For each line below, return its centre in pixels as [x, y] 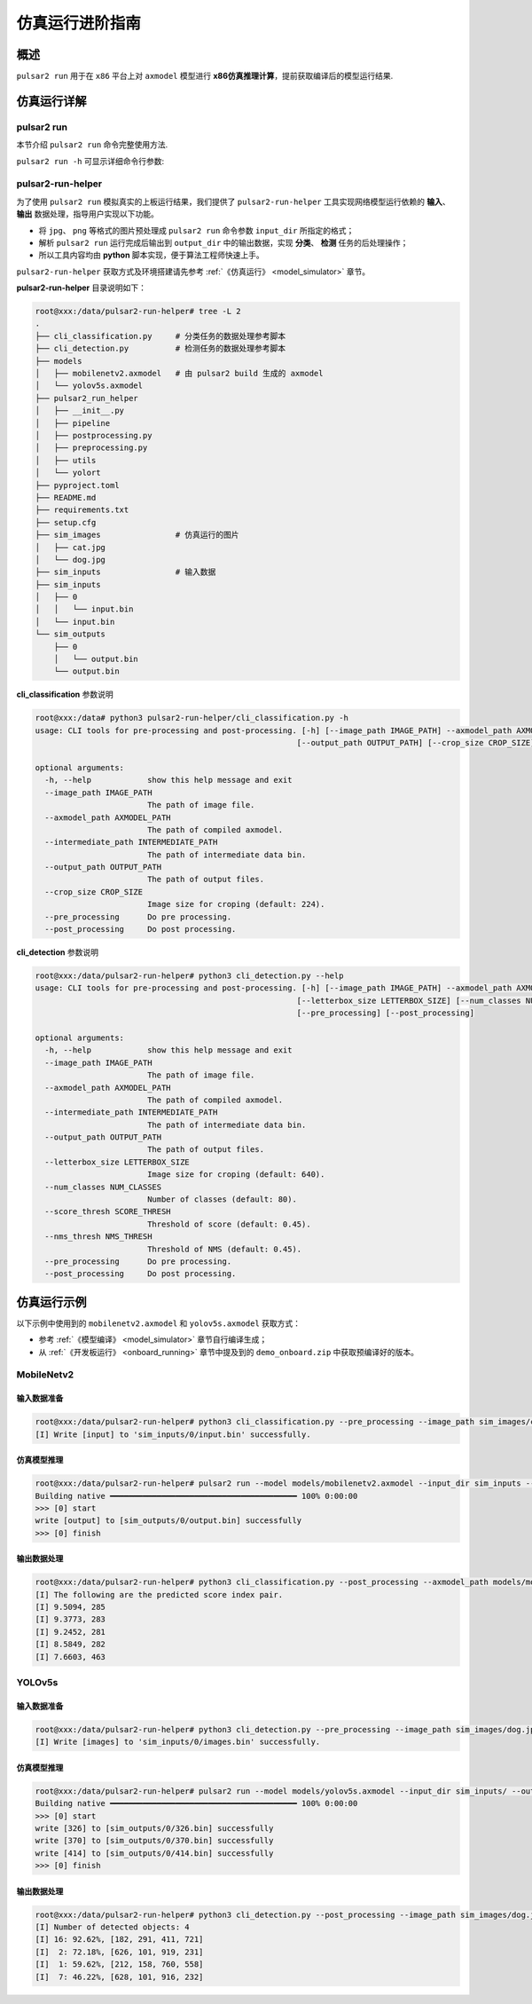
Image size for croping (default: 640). [236, 1175]
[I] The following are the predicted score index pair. [159, 1594]
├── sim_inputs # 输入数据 [125, 572]
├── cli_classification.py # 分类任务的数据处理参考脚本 [160, 336]
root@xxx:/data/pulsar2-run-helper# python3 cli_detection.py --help [189, 975]
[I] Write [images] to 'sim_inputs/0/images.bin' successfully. [178, 1742]
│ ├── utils [66, 460]
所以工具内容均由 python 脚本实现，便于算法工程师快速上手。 [152, 255]
